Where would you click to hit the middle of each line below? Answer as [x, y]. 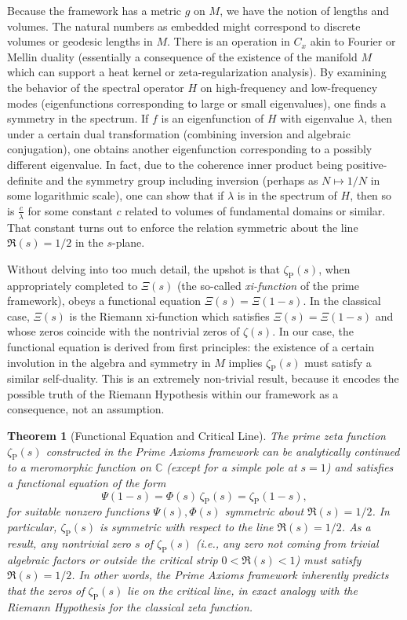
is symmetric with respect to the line [187, 527]
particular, [32, 527]
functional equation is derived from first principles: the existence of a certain [191, 346]
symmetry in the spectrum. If [78, 118]
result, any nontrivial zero [69, 543]
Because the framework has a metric [94, 10]
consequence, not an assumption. [86, 409]
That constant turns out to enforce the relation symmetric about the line [183, 227]
